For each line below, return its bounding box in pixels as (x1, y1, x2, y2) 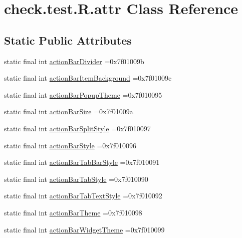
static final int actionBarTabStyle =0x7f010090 (4, 173, 148, 184)
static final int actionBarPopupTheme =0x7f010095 (4, 89, 162, 100)
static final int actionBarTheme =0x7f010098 (4, 207, 142, 217)
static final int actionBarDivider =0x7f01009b (4, 56, 144, 66)
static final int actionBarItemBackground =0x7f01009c (4, 73, 172, 83)
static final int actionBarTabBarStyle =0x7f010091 (4, 157, 160, 167)
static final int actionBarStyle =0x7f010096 (4, 140, 137, 150)
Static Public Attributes (4, 32, 132, 48)
